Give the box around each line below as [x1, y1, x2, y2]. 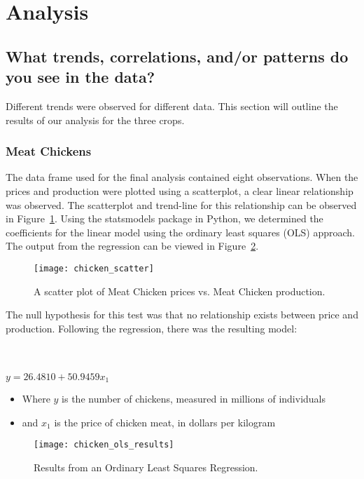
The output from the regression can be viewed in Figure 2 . [6, 238, 259, 253]
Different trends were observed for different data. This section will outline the [6, 98, 338, 113]
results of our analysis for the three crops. [6, 112, 185, 127]
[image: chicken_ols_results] [34, 440, 174, 450]
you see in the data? [6, 66, 155, 88]
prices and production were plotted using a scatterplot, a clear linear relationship [6, 183, 353, 198]
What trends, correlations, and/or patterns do [6, 45, 349, 67]
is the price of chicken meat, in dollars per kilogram [54, 414, 276, 429]
